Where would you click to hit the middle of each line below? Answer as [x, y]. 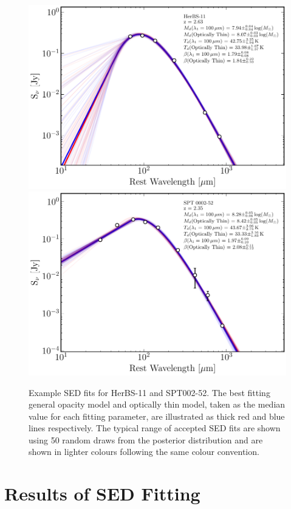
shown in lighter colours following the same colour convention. [144, 452]
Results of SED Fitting [102, 494]
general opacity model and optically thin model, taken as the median [157, 404]
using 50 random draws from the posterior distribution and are [146, 439]
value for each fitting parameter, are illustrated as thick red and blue [157, 416]
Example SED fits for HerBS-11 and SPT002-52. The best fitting [149, 392]
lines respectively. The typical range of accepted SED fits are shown [155, 428]
